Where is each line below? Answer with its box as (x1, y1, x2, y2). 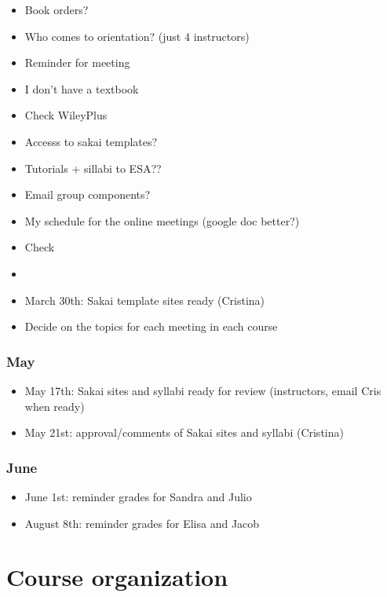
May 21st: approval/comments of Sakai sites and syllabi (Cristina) (24, 424, 344, 441)
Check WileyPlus (24, 107, 108, 123)
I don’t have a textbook (24, 80, 139, 97)
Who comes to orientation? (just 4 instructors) (24, 27, 250, 44)
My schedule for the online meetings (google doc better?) (24, 212, 300, 229)
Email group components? (24, 186, 151, 203)
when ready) (24, 397, 85, 414)
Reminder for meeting (24, 54, 130, 71)
